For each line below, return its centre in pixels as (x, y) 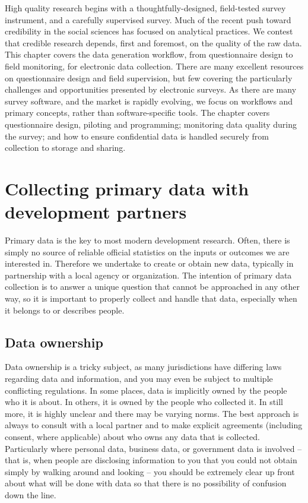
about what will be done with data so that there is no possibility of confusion (146, 483)
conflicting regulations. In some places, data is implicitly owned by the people (146, 390)
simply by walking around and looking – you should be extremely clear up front (150, 471)
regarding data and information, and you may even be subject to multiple (139, 378)
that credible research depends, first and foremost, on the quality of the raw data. (153, 42)
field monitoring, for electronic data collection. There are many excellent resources (154, 66)
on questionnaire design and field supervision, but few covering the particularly (149, 77)
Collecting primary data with (127, 188)
